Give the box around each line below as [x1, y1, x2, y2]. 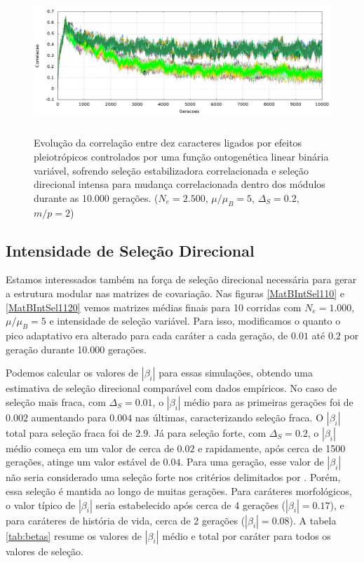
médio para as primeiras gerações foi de [184, 394, 353, 409]
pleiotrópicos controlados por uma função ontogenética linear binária [34, 149, 329, 164]
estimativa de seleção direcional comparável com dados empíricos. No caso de [6, 381, 337, 395]
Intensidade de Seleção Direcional [6, 239, 255, 261]
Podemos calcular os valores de [6, 365, 139, 380]
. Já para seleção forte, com [148, 425, 267, 440]
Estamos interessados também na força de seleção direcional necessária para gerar [6, 272, 357, 287]
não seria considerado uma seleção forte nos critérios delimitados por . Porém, [6, 470, 341, 484]
